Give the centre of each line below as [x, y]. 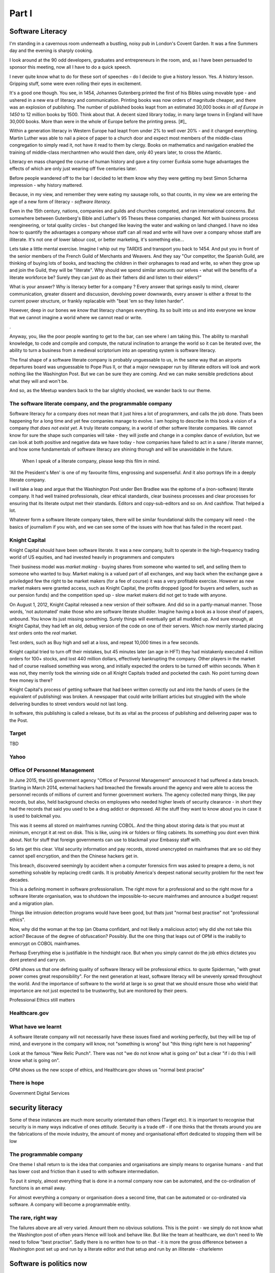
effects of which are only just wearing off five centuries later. [73, 169]
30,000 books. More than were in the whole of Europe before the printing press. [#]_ [98, 121]
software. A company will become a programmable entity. [70, 1204]
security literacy [36, 1108]
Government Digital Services [39, 1093]
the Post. [19, 720]
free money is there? [31, 680]
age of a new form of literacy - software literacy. [60, 202]
